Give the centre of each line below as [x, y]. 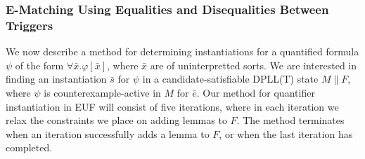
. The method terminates [290, 120]
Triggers [30, 25]
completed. [29, 147]
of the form [39, 65]
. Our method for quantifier [256, 92]
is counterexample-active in [102, 92]
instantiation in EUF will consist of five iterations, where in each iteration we [172, 106]
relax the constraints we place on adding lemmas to [116, 120]
